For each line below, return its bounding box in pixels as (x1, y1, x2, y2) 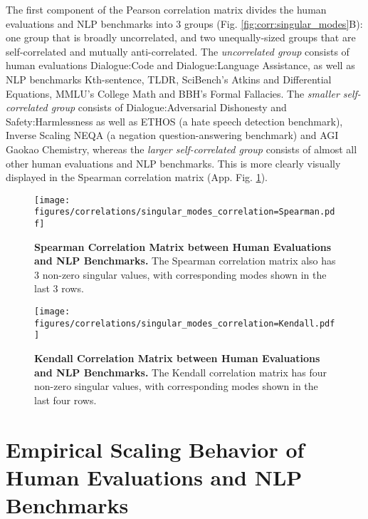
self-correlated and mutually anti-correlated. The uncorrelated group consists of (6, 43, 349, 58)
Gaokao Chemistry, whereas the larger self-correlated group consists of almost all (6, 141, 357, 156)
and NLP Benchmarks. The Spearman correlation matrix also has (34, 253, 336, 268)
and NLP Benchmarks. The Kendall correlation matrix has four (34, 364, 327, 379)
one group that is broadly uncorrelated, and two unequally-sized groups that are (6, 30, 356, 45)
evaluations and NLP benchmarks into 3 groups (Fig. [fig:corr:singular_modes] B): (6, 16, 363, 31)
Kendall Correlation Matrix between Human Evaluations (34, 351, 320, 366)
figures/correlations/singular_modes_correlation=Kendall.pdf (34, 318, 335, 329)
